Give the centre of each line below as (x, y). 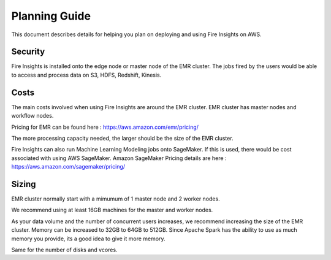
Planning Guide (51, 16)
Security (28, 52)
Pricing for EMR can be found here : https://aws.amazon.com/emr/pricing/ (105, 127)
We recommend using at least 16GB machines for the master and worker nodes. (112, 210)
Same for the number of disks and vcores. (64, 250)
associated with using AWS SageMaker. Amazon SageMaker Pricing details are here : (119, 158)
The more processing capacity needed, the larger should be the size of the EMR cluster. (122, 138)
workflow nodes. (32, 116)
